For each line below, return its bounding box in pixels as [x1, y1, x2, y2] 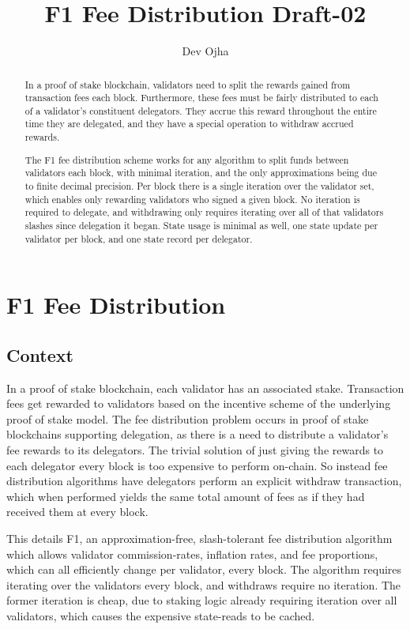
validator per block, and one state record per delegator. [24, 232, 253, 245]
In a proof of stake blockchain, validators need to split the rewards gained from [24, 77, 351, 91]
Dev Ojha [182, 43, 229, 59]
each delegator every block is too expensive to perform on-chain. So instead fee [6, 457, 388, 473]
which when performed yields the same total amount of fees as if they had [6, 488, 365, 504]
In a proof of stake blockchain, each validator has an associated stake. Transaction [6, 379, 404, 396]
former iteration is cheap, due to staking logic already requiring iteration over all [6, 592, 397, 608]
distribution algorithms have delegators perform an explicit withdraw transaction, [6, 473, 402, 489]
